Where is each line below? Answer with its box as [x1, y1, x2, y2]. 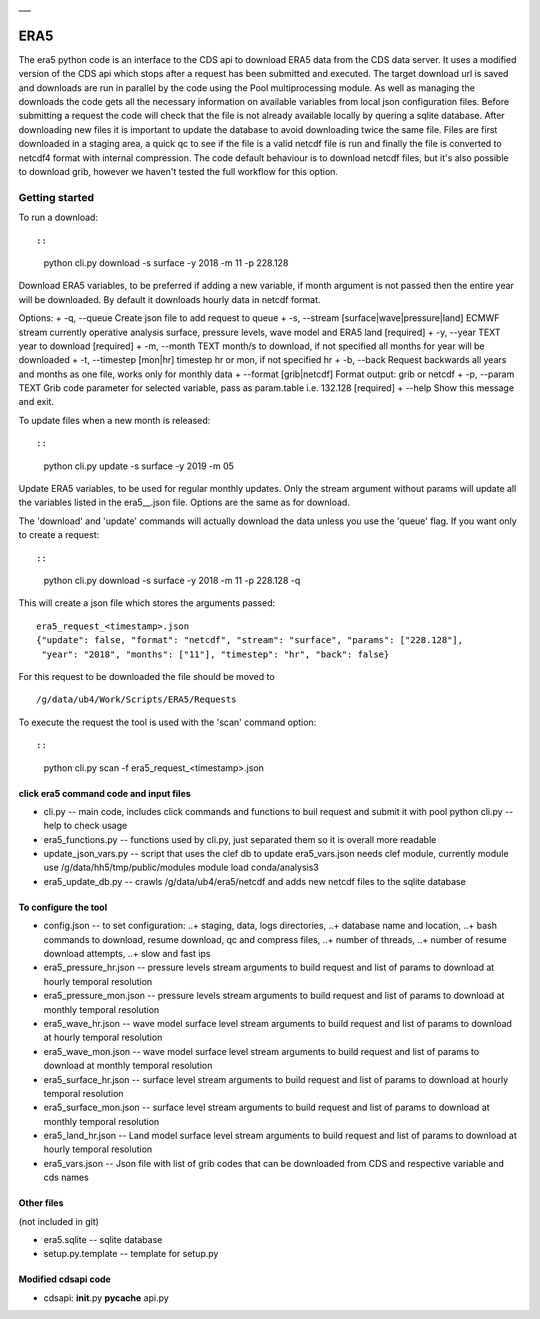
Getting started [18, 190, 95, 204]
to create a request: [18, 529, 100, 541]
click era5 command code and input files [18, 787, 192, 799]
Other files [18, 1197, 64, 1209]
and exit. [18, 396, 55, 408]
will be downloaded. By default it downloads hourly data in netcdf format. [18, 293, 321, 305]
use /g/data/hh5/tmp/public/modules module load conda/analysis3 [43, 861, 320, 874]
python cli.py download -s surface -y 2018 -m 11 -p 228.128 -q [43, 574, 301, 586]
